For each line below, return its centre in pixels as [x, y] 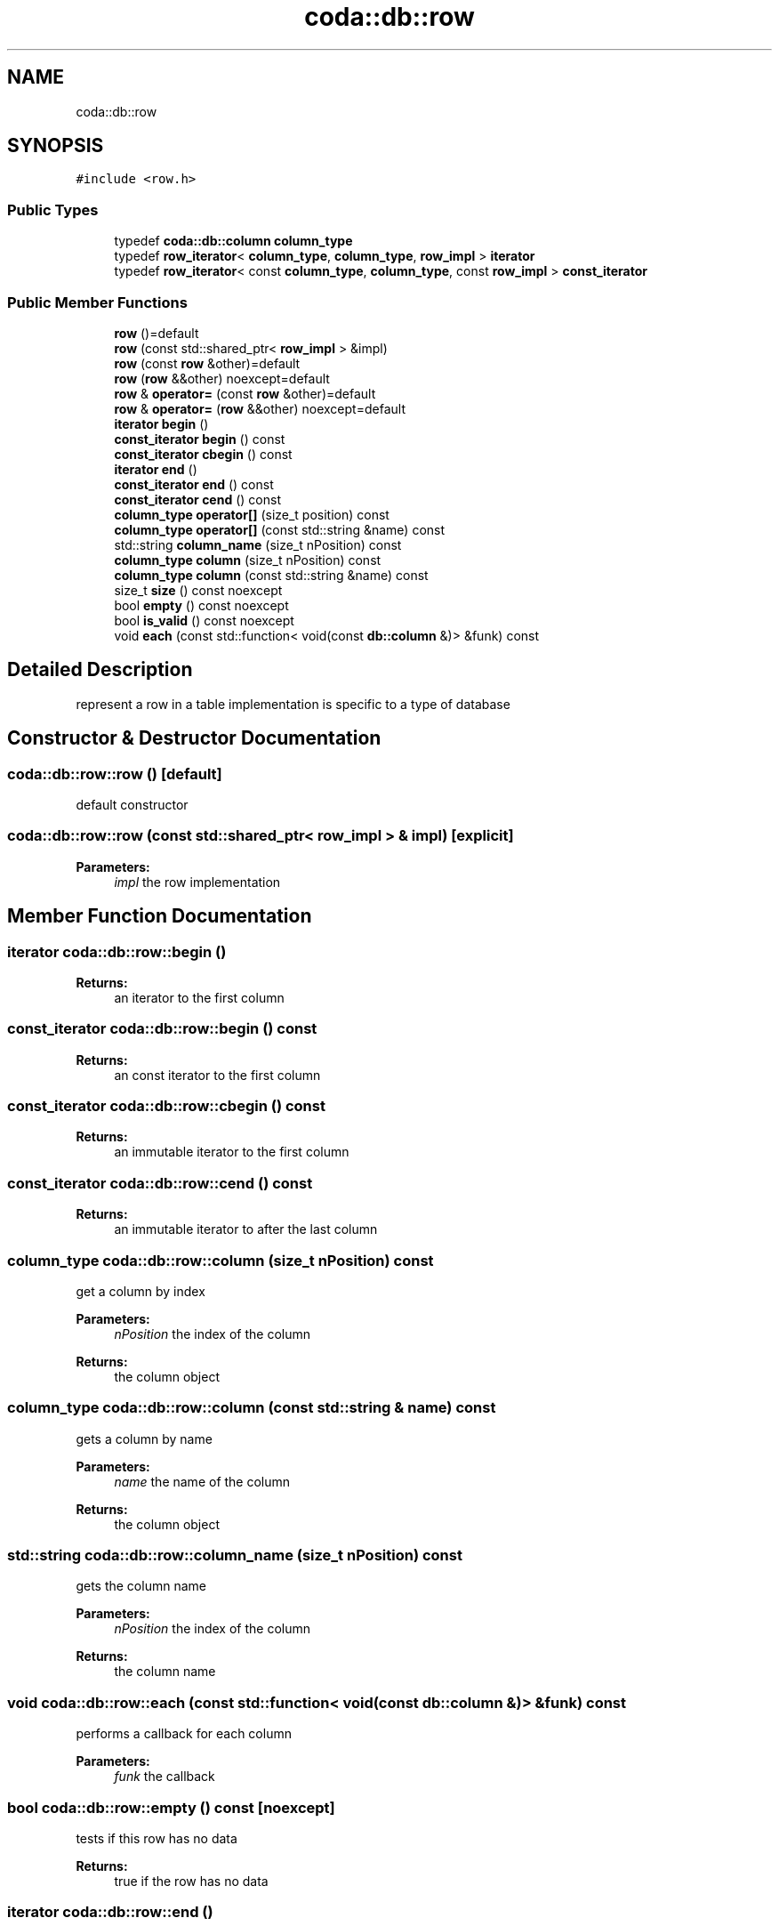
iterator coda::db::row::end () [110, 1912]
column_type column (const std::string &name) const [271, 575]
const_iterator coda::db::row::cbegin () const [166, 1106]
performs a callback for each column [184, 1734]
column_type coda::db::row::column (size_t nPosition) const [221, 1260]
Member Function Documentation [160, 916]
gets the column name [141, 1586]
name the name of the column [202, 1481]
